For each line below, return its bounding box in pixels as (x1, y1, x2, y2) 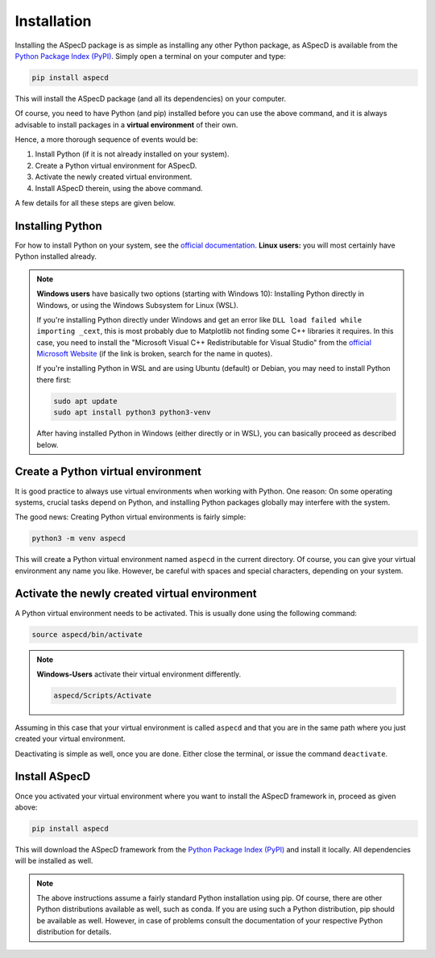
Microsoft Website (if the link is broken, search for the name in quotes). (36, 349, 273, 359)
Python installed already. (14, 252, 97, 261)
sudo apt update (53, 396, 118, 406)
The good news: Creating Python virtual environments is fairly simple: (14, 512, 246, 522)
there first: (36, 375, 72, 385)
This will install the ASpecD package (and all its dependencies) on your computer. (14, 94, 286, 103)
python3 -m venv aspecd (31, 534, 126, 544)
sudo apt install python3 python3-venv (53, 408, 211, 417)
